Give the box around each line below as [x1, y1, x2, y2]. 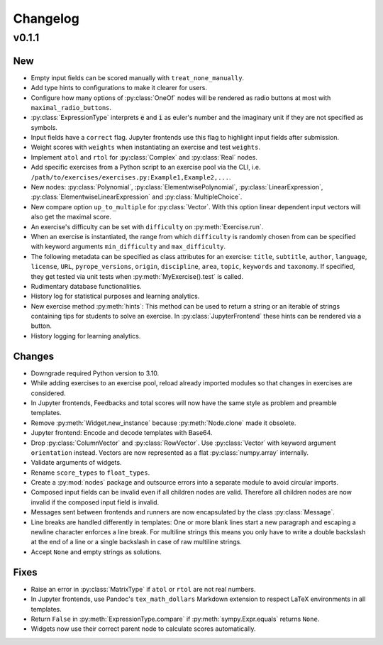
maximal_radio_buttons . [30, 103, 112, 111]
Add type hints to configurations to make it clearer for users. [30, 84, 207, 92]
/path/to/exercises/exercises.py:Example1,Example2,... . [30, 172, 231, 181]
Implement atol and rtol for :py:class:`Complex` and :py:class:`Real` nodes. [30, 153, 258, 161]
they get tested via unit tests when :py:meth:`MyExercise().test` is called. [30, 272, 244, 280]
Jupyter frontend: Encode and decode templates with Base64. [30, 429, 213, 437]
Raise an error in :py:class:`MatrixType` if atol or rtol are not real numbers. [30, 585, 256, 593]
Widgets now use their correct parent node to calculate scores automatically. [30, 624, 256, 633]
